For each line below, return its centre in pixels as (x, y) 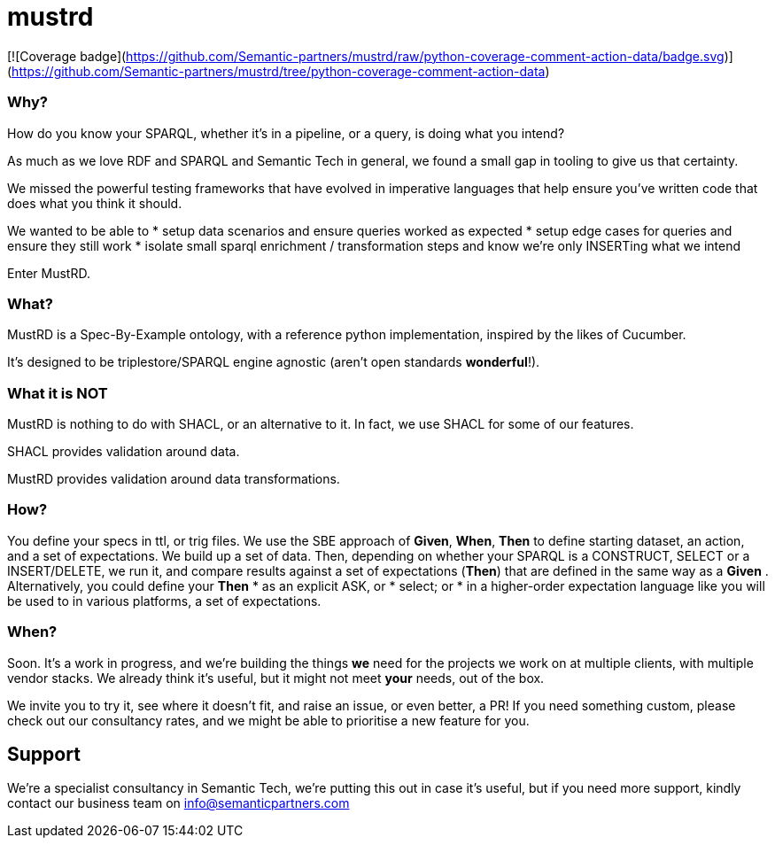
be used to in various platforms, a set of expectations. (164, 601)
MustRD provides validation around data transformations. (174, 479)
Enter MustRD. (49, 273)
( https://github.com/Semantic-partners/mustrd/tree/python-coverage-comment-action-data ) (279, 71)
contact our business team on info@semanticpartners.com (178, 803)
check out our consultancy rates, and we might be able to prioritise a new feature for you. (268, 720)
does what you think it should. (95, 203)
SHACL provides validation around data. (124, 451)
